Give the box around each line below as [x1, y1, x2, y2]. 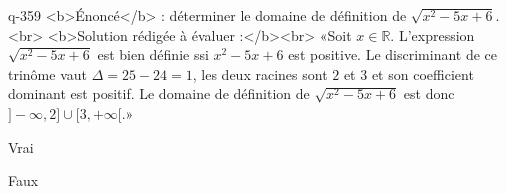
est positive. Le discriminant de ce [288, 44, 498, 65]
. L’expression [390, 24, 475, 45]
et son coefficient [371, 63, 474, 84]
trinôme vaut [8, 63, 87, 84]
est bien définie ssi [97, 44, 209, 65]
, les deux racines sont [192, 63, 328, 84]
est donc [403, 83, 455, 104]
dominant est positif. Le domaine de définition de [8, 83, 310, 104]
